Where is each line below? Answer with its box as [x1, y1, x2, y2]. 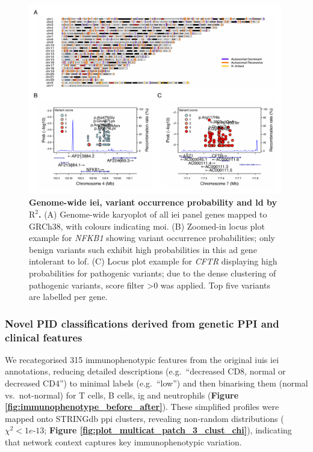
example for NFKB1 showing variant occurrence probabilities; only [29, 231, 275, 244]
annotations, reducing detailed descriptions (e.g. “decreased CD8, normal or [5, 365, 286, 377]
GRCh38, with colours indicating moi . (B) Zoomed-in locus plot [29, 219, 265, 232]
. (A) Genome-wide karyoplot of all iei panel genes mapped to [39, 208, 267, 220]
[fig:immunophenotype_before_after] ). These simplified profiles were [5, 400, 279, 413]
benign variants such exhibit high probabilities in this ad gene [29, 243, 257, 255]
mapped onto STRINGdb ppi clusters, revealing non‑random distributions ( [5, 412, 284, 424]
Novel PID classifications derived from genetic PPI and [5, 316, 279, 331]
